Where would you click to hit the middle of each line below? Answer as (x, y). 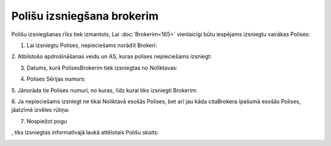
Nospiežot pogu (47, 121)
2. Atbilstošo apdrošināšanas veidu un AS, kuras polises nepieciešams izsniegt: (112, 57)
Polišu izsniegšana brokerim (85, 16)
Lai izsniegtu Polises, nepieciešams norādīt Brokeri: (92, 45)
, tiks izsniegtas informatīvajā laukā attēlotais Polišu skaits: (85, 133)
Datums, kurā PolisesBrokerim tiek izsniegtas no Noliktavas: (102, 68)
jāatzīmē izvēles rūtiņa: (40, 110)
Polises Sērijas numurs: (56, 79)
